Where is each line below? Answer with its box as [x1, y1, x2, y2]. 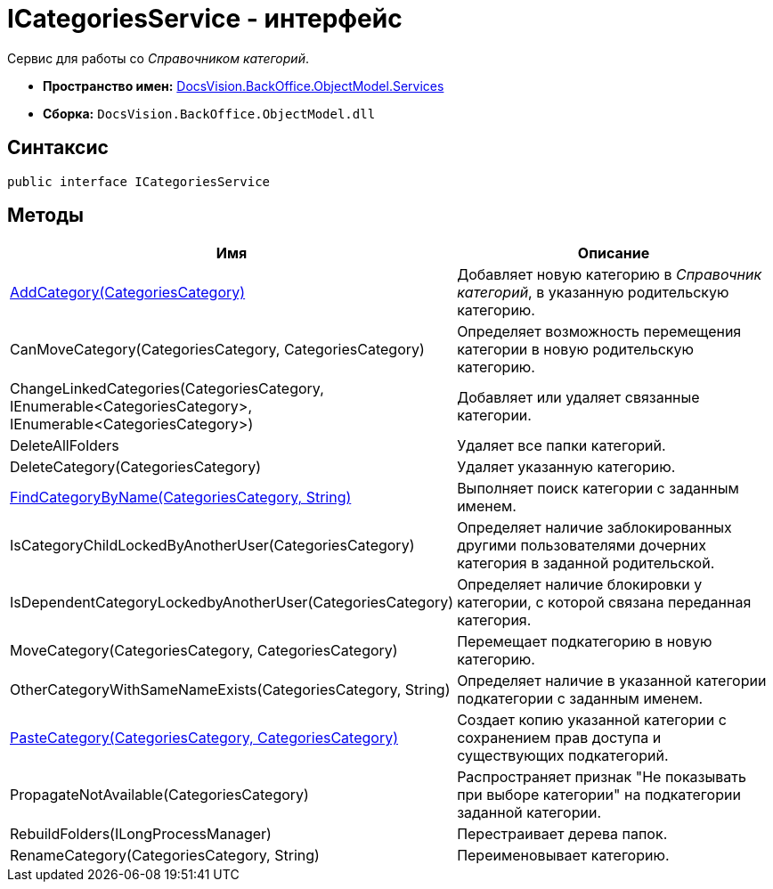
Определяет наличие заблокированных [457, 518, 732, 537]
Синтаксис [7, 136, 109, 159]
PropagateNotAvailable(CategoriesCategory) [10, 786, 309, 804]
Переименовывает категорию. [457, 846, 670, 865]
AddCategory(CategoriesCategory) [10, 283, 246, 302]
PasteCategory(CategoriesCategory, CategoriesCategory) [10, 729, 399, 747]
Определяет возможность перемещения [457, 322, 742, 341]
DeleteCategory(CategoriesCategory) [10, 458, 261, 477]
